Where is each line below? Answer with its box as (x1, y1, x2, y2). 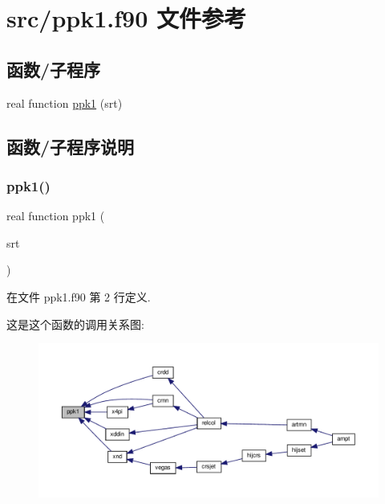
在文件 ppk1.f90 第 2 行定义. (6, 288, 151, 305)
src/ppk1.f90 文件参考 (6, 2, 246, 35)
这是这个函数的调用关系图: (6, 315, 144, 332)
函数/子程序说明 (6, 133, 135, 158)
